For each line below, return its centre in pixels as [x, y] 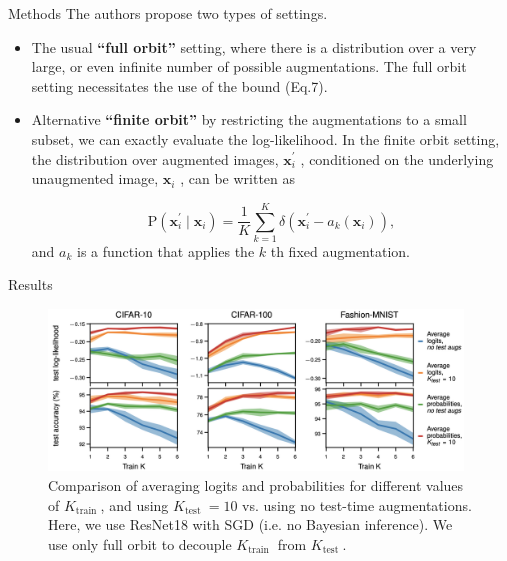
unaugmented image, [95, 178]
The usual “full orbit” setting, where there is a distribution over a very [254, 46]
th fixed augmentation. [340, 250]
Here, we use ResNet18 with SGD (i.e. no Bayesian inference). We [250, 524]
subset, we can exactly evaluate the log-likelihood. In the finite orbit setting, [265, 138]
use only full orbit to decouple [140, 543]
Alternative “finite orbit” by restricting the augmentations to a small [249, 119]
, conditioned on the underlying [397, 158]
